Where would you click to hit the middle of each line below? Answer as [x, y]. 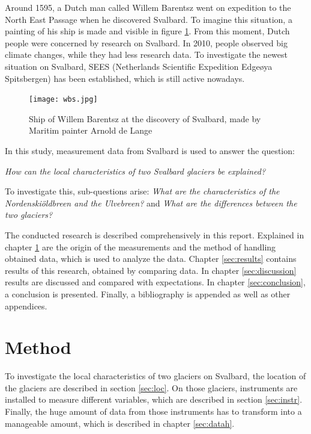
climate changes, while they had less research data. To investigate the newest [146, 54]
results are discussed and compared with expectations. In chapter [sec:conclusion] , [155, 282]
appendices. [26, 305]
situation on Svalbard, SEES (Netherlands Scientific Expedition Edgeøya [139, 66]
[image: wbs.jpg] [63, 100]
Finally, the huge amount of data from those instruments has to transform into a [153, 411]
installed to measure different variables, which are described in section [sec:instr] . [154, 399]
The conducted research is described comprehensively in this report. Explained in [155, 234]
